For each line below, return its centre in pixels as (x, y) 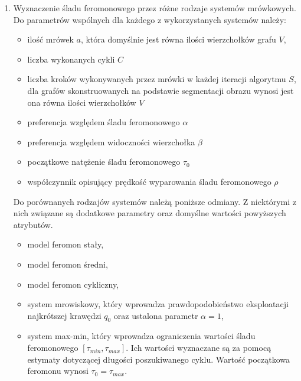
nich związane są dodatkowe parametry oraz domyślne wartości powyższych (150, 213)
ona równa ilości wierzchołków (82, 102)
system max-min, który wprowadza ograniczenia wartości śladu (141, 336)
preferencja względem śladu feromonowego (104, 122)
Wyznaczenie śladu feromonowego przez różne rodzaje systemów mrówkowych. (155, 8)
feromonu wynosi (58, 371)
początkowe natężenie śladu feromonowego (104, 162)
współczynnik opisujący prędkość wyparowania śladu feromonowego (149, 181)
